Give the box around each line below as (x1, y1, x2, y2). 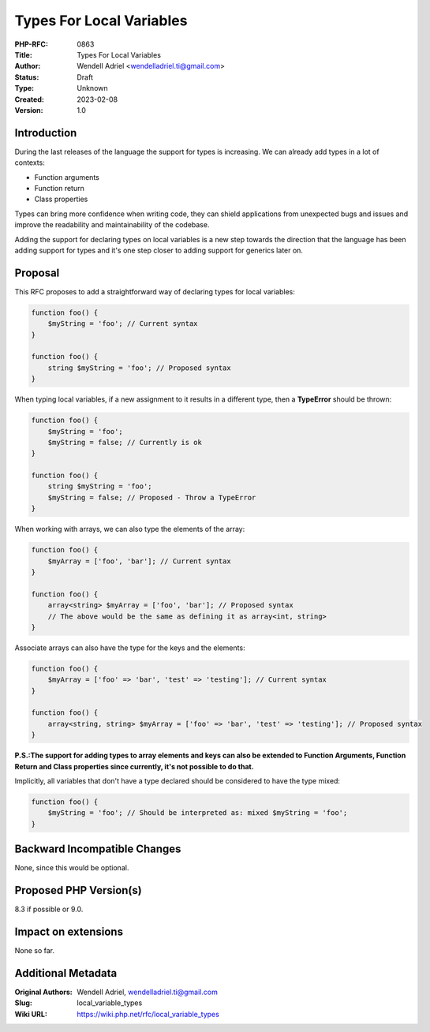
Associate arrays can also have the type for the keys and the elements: (14, 643, 245, 652)
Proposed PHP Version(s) (14, 884, 142, 897)
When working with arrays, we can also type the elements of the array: (14, 525, 245, 534)
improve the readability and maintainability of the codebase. (14, 220, 210, 230)
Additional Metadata (14, 967, 118, 980)
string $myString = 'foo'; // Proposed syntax (47, 363, 232, 372)
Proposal (14, 266, 60, 279)
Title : (14, 50, 33, 59)
